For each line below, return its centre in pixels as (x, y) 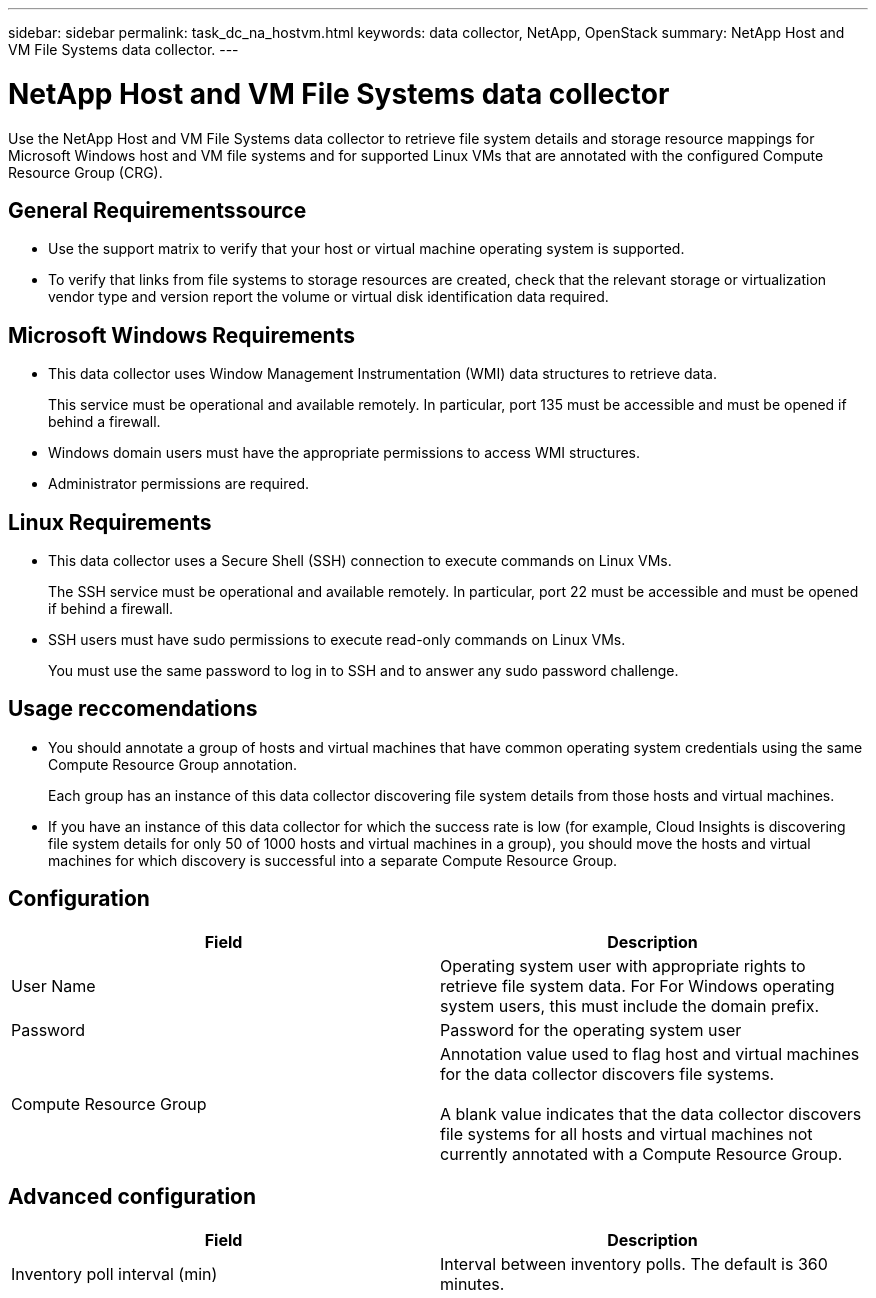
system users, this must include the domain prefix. (629, 1005)
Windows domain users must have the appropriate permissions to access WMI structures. (344, 453)
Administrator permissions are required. (178, 484)
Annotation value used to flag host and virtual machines (650, 1053)
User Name (53, 985)
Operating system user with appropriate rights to (623, 965)
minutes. (472, 1283)
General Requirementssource (157, 210)
